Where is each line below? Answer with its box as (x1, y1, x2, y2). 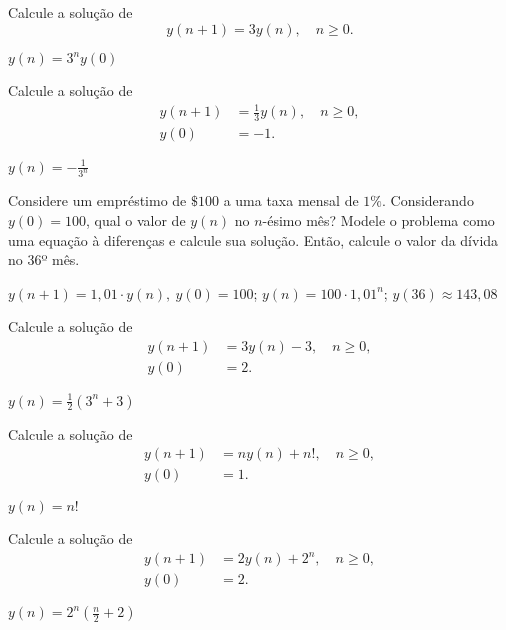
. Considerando (381, 190, 474, 211)
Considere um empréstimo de (8, 190, 187, 211)
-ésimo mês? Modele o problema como (262, 210, 495, 231)
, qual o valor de (86, 210, 186, 231)
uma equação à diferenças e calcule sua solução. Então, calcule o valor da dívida (8, 229, 499, 250)
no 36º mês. (8, 249, 80, 270)
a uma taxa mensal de (223, 190, 359, 211)
